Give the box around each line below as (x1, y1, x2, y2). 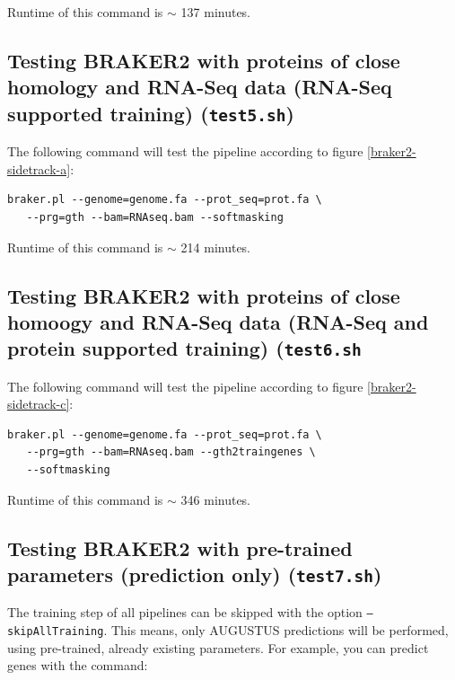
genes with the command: (7, 656, 148, 675)
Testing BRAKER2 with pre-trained (7, 534, 353, 561)
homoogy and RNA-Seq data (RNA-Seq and (7, 307, 429, 335)
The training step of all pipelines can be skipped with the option (7, 603, 363, 622)
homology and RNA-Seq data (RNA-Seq (7, 73, 392, 101)
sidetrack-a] (7, 159, 71, 178)
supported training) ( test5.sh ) (7, 99, 294, 127)
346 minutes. (180, 490, 251, 508)
